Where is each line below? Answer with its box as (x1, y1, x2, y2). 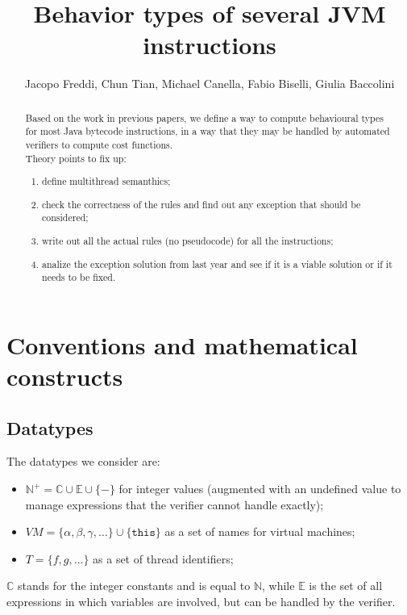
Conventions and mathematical (6, 328, 358, 361)
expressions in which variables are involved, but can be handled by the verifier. (6, 592, 396, 609)
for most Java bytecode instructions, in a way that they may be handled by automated (25, 124, 390, 138)
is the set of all (309, 577, 383, 594)
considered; (42, 211, 89, 224)
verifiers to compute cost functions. (25, 138, 173, 152)
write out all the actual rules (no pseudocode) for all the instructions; (42, 233, 334, 247)
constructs (6, 360, 123, 393)
